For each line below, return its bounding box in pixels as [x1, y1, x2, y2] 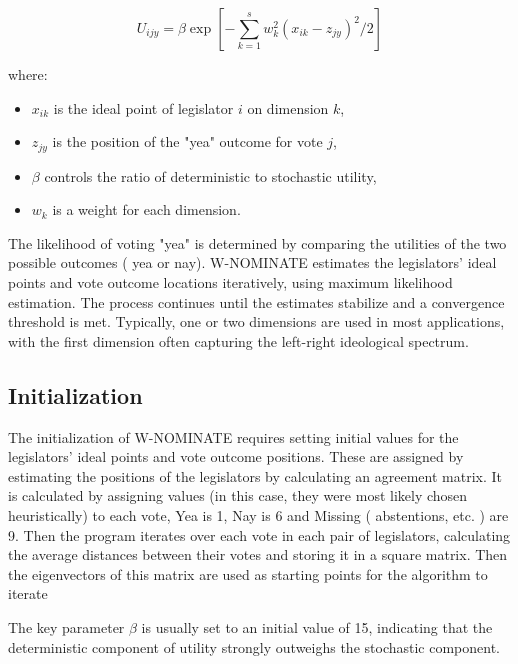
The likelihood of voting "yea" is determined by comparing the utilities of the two [8, 232, 507, 253]
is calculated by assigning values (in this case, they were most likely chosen [8, 485, 468, 506]
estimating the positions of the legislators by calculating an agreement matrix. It [8, 465, 502, 486]
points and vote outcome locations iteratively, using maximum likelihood [8, 272, 453, 293]
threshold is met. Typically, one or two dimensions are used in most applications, [8, 311, 505, 332]
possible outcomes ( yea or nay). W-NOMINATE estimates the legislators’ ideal [8, 252, 497, 273]
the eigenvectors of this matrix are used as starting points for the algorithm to [8, 563, 488, 584]
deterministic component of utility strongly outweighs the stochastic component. [8, 636, 501, 657]
